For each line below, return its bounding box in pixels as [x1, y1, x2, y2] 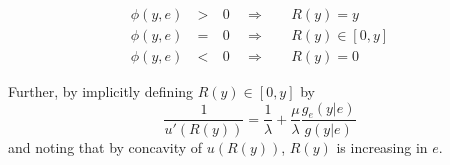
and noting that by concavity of [8, 136, 203, 157]
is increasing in [336, 136, 428, 157]
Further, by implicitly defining [8, 81, 194, 102]
